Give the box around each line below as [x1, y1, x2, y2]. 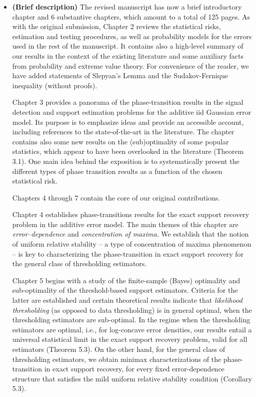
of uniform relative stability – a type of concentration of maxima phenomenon [12, 239, 251, 249]
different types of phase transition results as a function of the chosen [12, 165, 222, 176]
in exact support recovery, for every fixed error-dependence [44, 363, 224, 374]
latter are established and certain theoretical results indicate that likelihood [12, 295, 242, 305]
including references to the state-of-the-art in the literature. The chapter [12, 126, 234, 137]
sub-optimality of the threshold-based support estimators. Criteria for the [12, 285, 238, 295]
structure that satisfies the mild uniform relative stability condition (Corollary [12, 373, 252, 383]
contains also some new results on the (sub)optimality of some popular [12, 136, 229, 146]
